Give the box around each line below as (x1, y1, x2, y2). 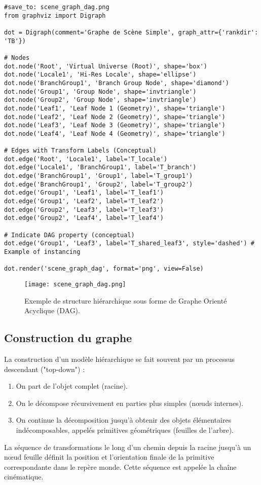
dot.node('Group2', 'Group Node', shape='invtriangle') (4, 96, 197, 104)
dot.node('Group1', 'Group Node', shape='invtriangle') (4, 88, 197, 95)
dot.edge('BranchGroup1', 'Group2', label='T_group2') (4, 180, 193, 188)
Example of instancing (4, 248, 81, 256)
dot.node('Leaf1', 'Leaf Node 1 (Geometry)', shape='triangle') (4, 104, 226, 112)
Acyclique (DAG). (24, 305, 80, 316)
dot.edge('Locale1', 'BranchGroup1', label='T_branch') (4, 164, 197, 171)
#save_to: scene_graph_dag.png (4, 4, 109, 11)
